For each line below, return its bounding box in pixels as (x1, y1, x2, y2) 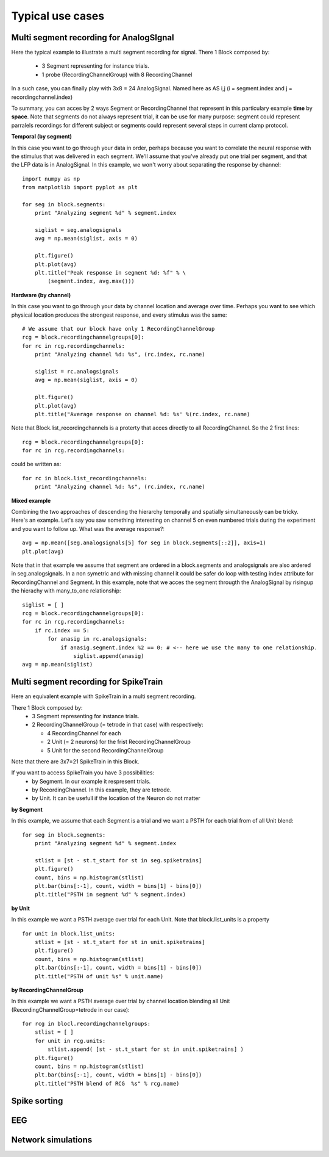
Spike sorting (11, 1095, 63, 1106)
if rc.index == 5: (34, 627, 90, 634)
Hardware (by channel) (11, 291, 71, 298)
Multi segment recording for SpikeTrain (11, 677, 163, 687)
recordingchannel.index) (11, 93, 73, 101)
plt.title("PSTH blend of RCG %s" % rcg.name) (34, 1080, 180, 1087)
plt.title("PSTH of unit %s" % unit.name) (34, 973, 164, 979)
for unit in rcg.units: (34, 1037, 106, 1044)
